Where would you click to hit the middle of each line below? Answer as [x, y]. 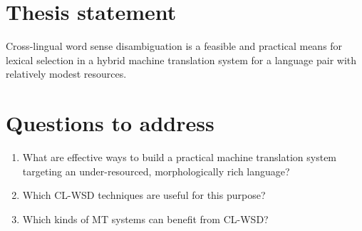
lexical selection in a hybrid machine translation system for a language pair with [181, 60]
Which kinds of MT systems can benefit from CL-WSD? [145, 219]
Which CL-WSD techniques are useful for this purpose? [144, 195]
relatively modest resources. [66, 74]
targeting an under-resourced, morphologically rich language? [156, 171]
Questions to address [110, 123]
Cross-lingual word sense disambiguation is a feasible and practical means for [174, 46]
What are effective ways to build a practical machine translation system [180, 157]
